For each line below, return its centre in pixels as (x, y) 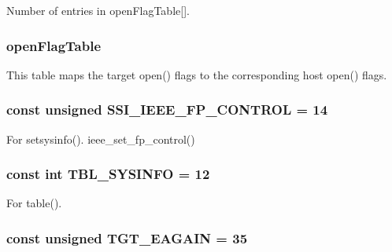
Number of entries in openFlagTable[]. (98, 10)
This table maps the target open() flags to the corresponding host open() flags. (197, 74)
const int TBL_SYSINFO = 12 (108, 174)
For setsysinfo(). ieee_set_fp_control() (101, 139)
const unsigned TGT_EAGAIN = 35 (127, 237)
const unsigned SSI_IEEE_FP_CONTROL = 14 (167, 110)
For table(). (34, 203)
